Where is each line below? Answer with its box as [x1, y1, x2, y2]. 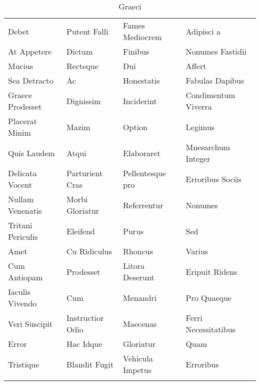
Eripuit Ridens [185, 265, 237, 277]
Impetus [123, 364, 152, 375]
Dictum [66, 46, 93, 57]
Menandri [123, 291, 157, 303]
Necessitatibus [185, 323, 235, 335]
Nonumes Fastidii [185, 46, 246, 57]
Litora [123, 260, 145, 271]
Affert [185, 60, 206, 72]
